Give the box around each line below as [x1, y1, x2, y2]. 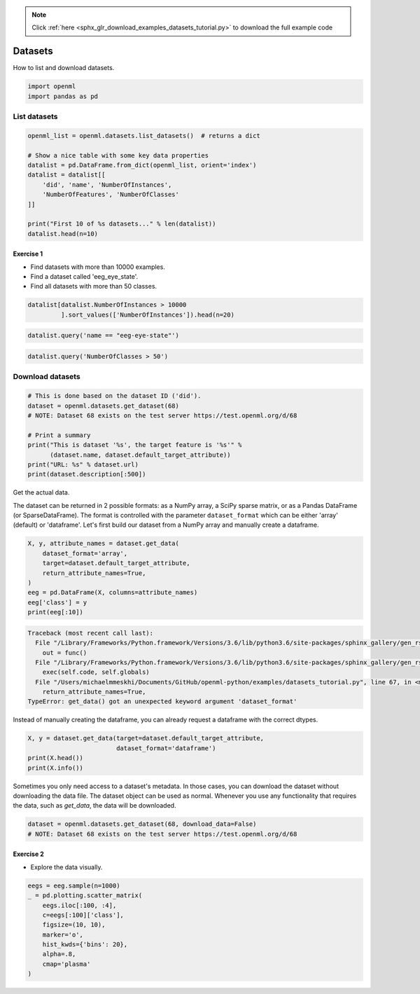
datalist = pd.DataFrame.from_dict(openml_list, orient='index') [27, 161, 257, 169]
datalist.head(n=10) [27, 230, 98, 237]
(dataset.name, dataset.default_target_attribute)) [50, 450, 231, 459]
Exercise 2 [13, 850, 45, 858]
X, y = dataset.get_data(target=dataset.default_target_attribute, [27, 734, 265, 743]
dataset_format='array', [42, 549, 128, 557]
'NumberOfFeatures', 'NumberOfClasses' [42, 191, 180, 199]
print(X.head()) [27, 754, 84, 762]
